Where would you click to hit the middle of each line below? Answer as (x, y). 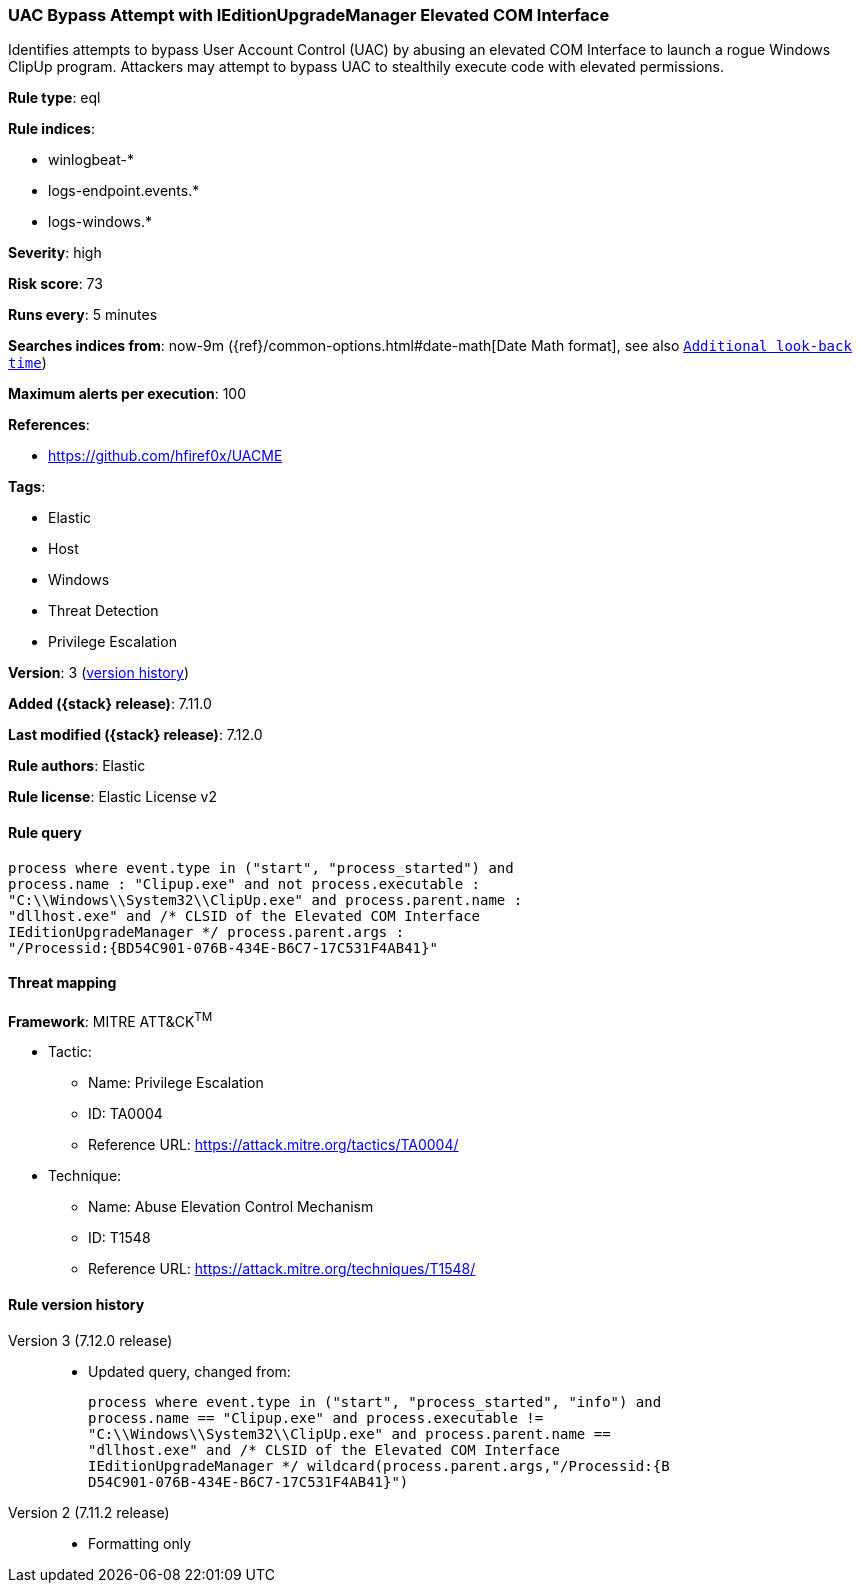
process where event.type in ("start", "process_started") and (261, 867)
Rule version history (76, 1305)
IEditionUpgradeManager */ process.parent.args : (206, 931)
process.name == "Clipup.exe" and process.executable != (316, 1417)
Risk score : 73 (55, 284)
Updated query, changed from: (189, 1371)
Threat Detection (103, 611)
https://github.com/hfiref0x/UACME (165, 456)
